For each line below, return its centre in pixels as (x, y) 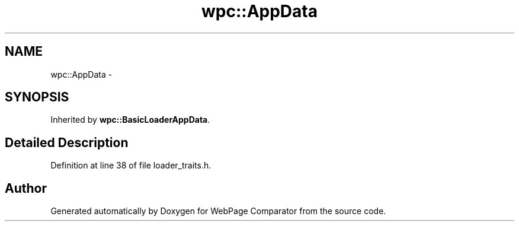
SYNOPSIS (37, 97)
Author (26, 188)
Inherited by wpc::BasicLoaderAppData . (130, 120)
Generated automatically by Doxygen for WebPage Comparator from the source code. (218, 211)
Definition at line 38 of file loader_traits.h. (131, 165)
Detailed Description (67, 142)
